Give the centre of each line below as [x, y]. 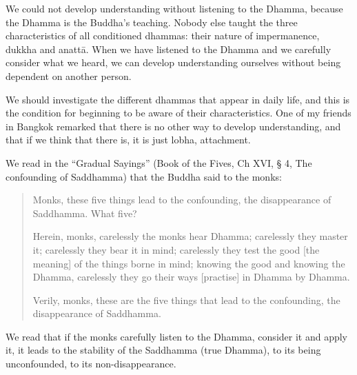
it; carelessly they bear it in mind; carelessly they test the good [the [176, 249]
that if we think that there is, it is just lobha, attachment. [128, 140]
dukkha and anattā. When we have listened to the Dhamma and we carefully [169, 49]
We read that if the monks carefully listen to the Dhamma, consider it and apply [177, 336]
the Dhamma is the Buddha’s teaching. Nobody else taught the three [152, 22]
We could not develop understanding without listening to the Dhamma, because [174, 8]
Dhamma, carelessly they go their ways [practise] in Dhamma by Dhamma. [191, 277]
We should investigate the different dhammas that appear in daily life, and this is [178, 99]
